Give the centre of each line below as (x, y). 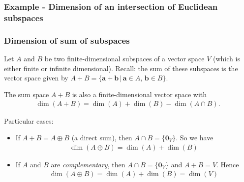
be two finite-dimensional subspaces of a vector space (124, 58)
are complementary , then (88, 164)
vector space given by (36, 78)
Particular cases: (29, 121)
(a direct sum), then (102, 137)
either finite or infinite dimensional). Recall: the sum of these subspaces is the (121, 68)
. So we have (195, 137)
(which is (227, 58)
